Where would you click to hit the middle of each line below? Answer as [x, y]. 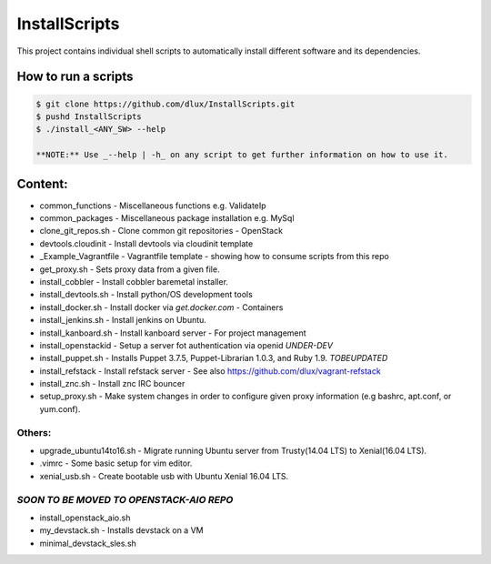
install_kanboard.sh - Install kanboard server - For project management [173, 333]
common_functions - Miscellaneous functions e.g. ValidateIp [153, 206]
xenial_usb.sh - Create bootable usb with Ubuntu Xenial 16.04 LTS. [164, 476]
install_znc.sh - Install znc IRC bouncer [112, 384]
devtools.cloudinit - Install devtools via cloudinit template [146, 243]
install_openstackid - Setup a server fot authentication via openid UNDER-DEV [186, 345]
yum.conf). [60, 408]
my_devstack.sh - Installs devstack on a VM [121, 530]
